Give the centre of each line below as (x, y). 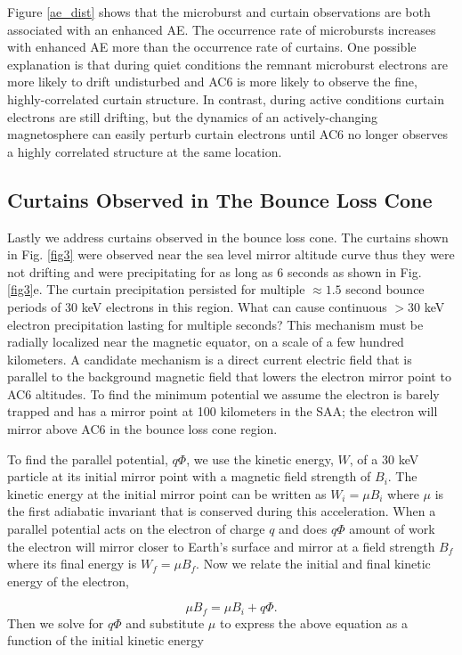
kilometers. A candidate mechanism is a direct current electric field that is (210, 359)
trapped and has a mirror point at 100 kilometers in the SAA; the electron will (223, 411)
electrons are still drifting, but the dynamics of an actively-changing (193, 116)
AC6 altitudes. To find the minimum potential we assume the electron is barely (223, 393)
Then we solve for (56, 622)
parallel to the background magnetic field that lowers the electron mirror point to (229, 377)
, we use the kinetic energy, (260, 458)
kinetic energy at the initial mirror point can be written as (167, 493)
